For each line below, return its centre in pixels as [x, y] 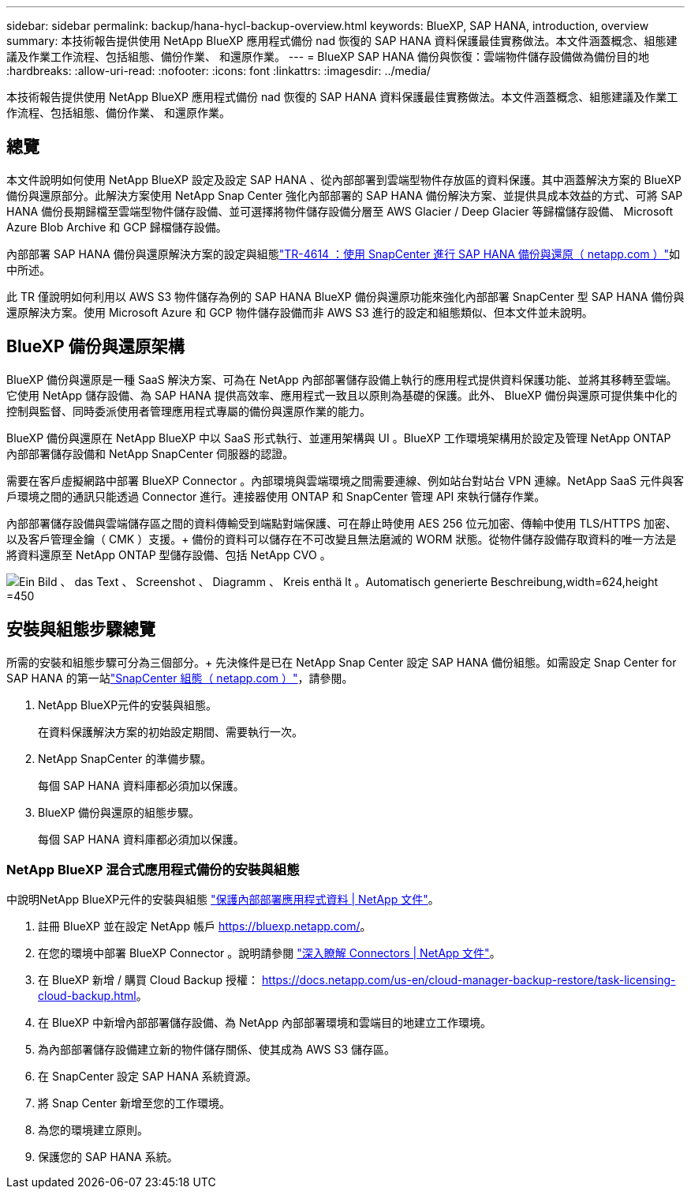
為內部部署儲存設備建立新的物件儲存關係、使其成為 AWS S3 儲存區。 [217, 1050]
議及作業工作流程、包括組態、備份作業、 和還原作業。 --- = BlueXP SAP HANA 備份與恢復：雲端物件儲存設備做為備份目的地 [328, 56]
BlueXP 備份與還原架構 [95, 347]
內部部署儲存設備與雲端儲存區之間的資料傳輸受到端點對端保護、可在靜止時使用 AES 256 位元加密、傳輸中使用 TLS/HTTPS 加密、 [342, 523]
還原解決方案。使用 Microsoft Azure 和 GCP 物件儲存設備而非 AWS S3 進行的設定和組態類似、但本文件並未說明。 [300, 312]
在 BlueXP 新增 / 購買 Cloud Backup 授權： [149, 980]
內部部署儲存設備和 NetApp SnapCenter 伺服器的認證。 [150, 453]
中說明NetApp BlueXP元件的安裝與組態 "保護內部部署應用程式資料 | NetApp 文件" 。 [223, 900]
